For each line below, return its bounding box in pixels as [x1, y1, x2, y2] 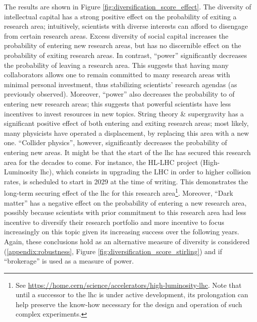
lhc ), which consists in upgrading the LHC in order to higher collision [40, 166, 251, 177]
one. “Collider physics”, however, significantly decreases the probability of [4, 137, 227, 148]
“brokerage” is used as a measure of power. [4, 256, 134, 266]
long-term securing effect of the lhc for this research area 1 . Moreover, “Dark [4, 186, 233, 198]
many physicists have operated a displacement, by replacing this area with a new [4, 127, 249, 138]
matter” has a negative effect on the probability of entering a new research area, [4, 197, 247, 208]
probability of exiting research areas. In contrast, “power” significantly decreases [4, 50, 247, 60]
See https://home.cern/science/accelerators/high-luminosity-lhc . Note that [15, 279, 242, 290]
